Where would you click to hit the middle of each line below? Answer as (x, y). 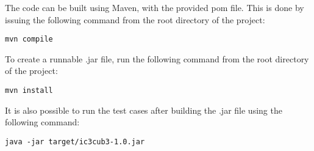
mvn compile (29, 39)
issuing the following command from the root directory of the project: (135, 19)
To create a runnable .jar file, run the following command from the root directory (157, 58)
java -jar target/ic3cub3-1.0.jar (75, 142)
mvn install (29, 91)
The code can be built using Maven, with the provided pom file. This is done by (155, 7)
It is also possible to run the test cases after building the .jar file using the (144, 110)
